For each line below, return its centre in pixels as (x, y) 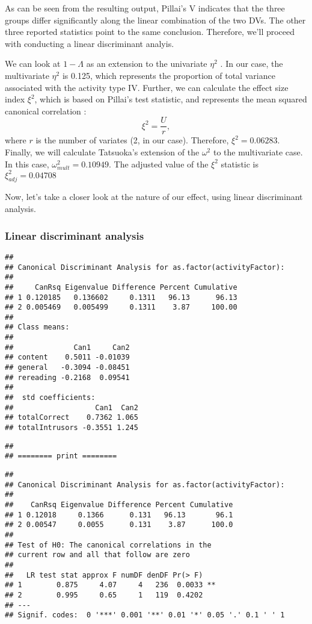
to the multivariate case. (258, 152)
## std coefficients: (50, 398)
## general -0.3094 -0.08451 (67, 368)
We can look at (33, 64)
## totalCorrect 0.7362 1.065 (72, 418)
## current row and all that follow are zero (97, 555)
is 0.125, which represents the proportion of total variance (169, 75)
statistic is (240, 164)
